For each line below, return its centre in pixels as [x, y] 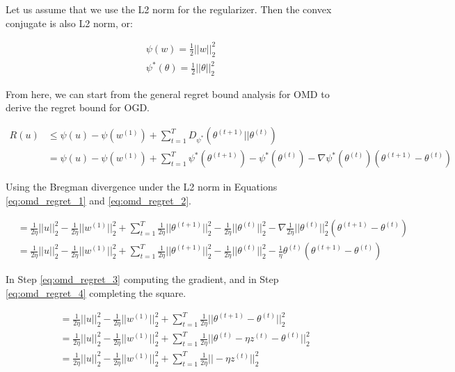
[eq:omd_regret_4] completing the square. [96, 292]
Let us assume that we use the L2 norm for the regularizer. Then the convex [169, 9]
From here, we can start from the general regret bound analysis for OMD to [168, 94]
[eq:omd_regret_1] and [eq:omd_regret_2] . [98, 200]
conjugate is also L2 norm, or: [69, 23]
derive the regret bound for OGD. [78, 107]
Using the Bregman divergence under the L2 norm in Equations [142, 187]
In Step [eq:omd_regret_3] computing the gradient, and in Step [142, 279]
